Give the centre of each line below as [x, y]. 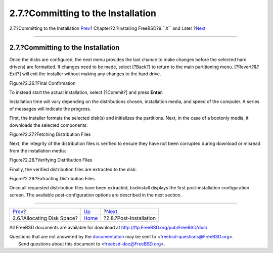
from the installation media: [38, 150]
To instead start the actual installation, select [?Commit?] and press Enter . [86, 92]
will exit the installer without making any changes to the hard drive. [92, 74]
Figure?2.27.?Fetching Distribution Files [50, 134]
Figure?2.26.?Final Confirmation [42, 83]
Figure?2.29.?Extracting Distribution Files [52, 178]
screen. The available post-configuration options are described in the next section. [96, 195]
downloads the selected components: [49, 125]
